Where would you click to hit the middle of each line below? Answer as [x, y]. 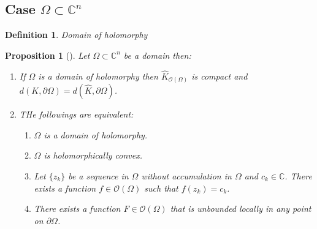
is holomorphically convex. [93, 155]
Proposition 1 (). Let [48, 55]
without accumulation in [186, 175]
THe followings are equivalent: [76, 114]
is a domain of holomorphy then [98, 76]
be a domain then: [157, 55]
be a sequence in [98, 175]
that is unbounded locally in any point [241, 208]
